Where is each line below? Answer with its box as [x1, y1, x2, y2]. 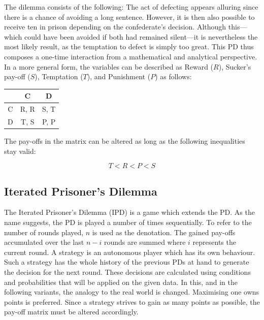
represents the [192, 237, 236, 247]
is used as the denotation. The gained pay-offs [92, 227, 236, 237]
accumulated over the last [4, 237, 84, 247]
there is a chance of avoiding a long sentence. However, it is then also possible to [4, 11, 255, 22]
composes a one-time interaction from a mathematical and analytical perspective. [4, 51, 257, 61]
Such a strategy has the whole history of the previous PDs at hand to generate [4, 257, 249, 267]
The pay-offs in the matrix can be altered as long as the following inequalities [4, 136, 245, 146]
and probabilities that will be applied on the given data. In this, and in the [4, 276, 238, 287]
